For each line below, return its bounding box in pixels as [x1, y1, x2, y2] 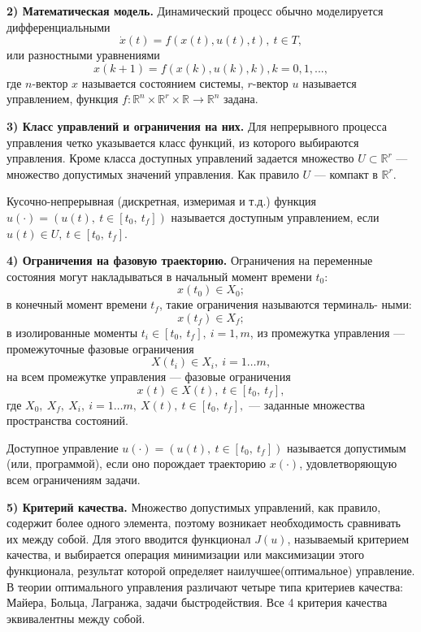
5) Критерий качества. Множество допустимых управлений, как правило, [7, 498, 381, 515]
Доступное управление [7, 439, 119, 456]
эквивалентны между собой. [7, 609, 145, 626]
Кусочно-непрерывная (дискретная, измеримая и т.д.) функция [7, 193, 316, 210]
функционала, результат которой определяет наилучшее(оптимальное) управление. [7, 562, 415, 579]
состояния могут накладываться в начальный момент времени [7, 267, 312, 284]
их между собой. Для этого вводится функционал [7, 530, 251, 547]
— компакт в [314, 165, 378, 182]
